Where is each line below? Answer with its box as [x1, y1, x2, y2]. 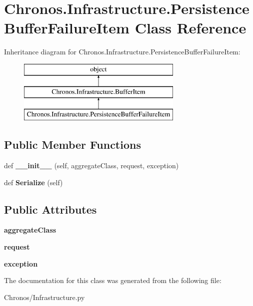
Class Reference [134, 17, 246, 38]
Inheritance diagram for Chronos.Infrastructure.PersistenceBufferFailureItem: [4, 46, 240, 57]
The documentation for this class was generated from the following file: [4, 275, 221, 286]
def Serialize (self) [4, 177, 63, 187]
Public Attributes [4, 201, 97, 217]
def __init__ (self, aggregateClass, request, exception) [4, 160, 179, 171]
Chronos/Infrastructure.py [4, 292, 85, 302]
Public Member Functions [4, 137, 141, 152]
